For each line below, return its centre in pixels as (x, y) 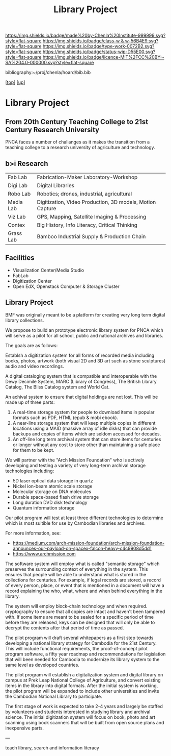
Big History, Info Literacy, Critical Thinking (87, 225)
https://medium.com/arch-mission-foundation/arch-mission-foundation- (89, 543)
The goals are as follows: (32, 345)
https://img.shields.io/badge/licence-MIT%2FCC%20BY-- (103, 57)
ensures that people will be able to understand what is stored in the (76, 574)
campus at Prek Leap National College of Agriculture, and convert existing (83, 680)
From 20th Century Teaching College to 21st (77, 122)
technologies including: (30, 471)
